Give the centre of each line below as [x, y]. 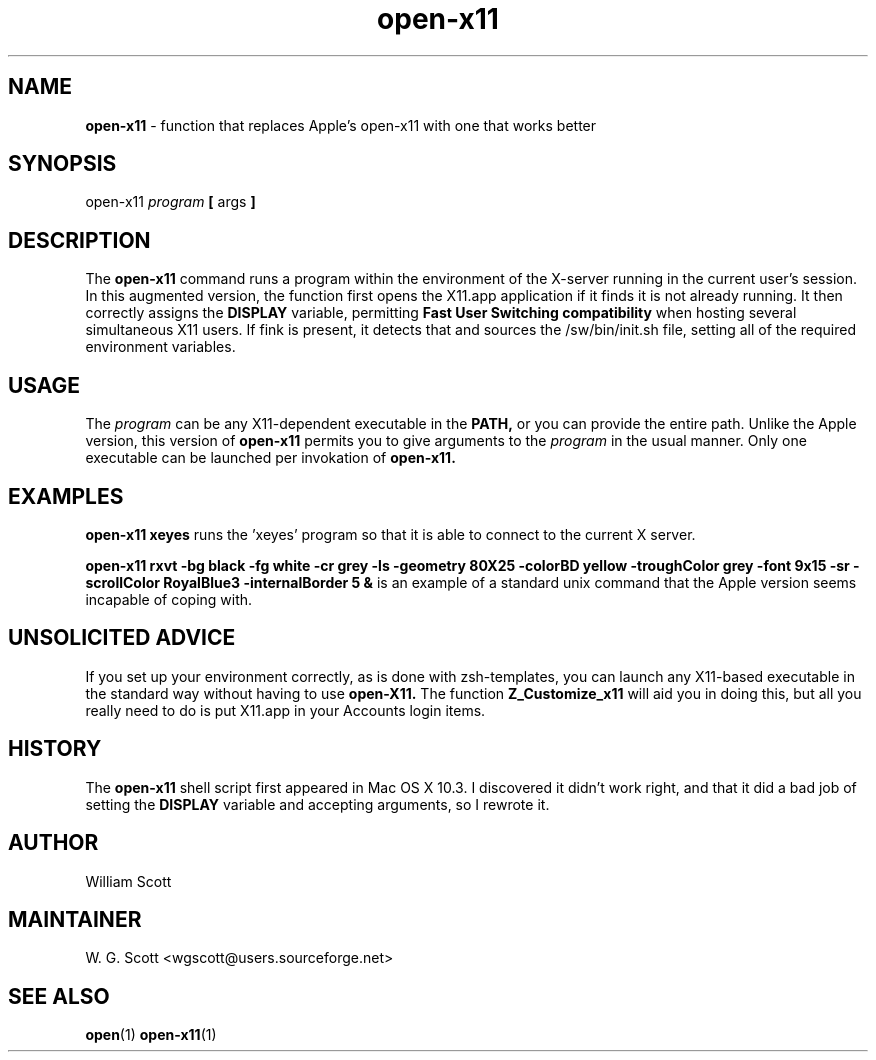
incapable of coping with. [169, 599]
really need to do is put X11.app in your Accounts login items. [285, 710]
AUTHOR [53, 843]
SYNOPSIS [62, 164]
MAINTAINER [75, 919]
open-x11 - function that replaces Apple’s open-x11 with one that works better [341, 125]
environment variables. [160, 347]
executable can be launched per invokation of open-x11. [270, 458]
